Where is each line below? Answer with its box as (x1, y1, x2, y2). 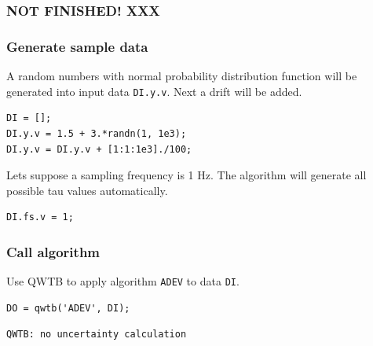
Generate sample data (6, 36, 148, 56)
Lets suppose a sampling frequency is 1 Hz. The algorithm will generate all (6, 167, 367, 183)
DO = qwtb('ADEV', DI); (6, 302, 130, 314)
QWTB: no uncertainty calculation (6, 329, 187, 340)
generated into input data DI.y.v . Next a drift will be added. (6, 83, 302, 99)
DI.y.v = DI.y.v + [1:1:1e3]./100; (6, 143, 192, 155)
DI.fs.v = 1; (6, 212, 74, 223)
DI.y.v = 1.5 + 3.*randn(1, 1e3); (6, 127, 187, 139)
